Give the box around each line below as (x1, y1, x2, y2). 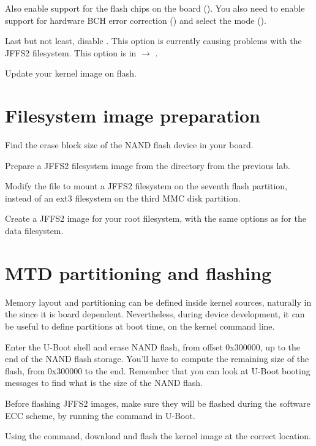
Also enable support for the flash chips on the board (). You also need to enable (5, 2, 305, 14)
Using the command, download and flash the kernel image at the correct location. (5, 429, 311, 442)
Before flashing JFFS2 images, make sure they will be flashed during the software (5, 396, 310, 409)
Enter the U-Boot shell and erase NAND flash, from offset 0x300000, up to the (5, 340, 301, 353)
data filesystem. (5, 224, 64, 237)
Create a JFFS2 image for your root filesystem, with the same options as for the (5, 212, 306, 225)
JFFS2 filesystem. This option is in (5, 46, 137, 59)
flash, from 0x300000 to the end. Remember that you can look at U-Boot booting (5, 364, 310, 377)
